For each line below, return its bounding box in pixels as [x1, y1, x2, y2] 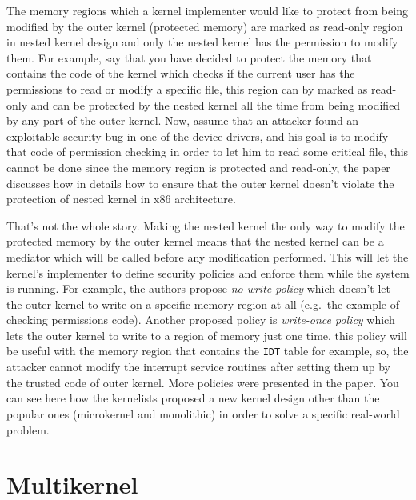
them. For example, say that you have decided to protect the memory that [6, 49, 372, 66]
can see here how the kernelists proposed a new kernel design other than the [6, 390, 380, 406]
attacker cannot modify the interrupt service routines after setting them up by [6, 358, 390, 375]
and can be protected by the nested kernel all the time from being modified [30, 96, 401, 113]
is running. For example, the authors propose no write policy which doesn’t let [6, 280, 390, 297]
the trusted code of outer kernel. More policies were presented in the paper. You [6, 374, 399, 390]
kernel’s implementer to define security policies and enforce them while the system [6, 264, 410, 281]
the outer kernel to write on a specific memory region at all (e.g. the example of [6, 295, 400, 312]
